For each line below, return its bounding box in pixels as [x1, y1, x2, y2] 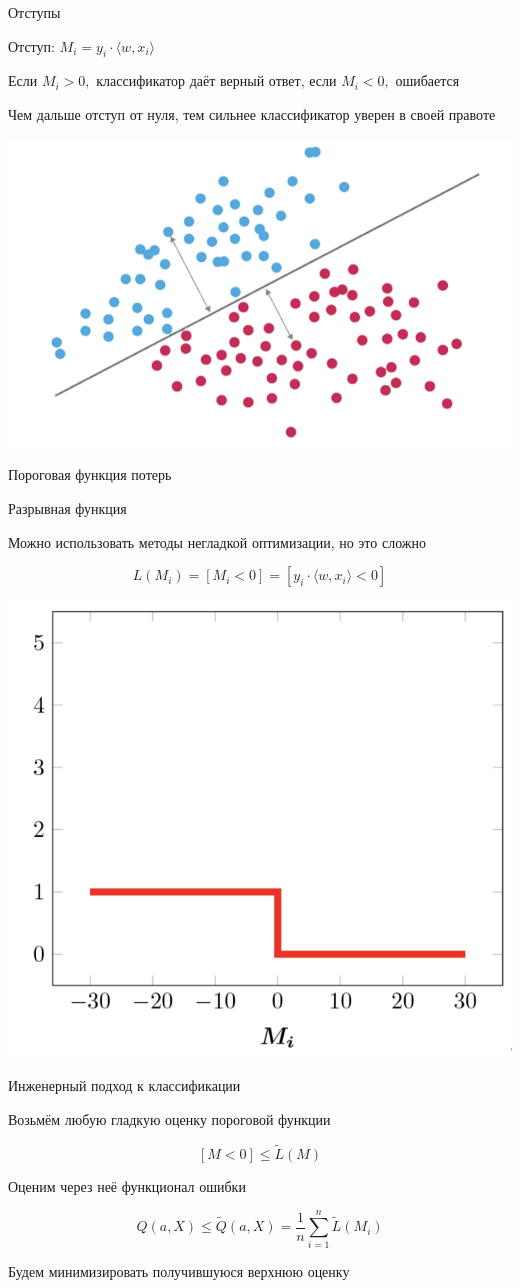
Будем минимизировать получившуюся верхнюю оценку [8, 1261, 350, 1282]
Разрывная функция [8, 497, 127, 518]
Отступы [8, 2, 61, 22]
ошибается [395, 70, 460, 91]
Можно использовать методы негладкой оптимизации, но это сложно [8, 531, 426, 552]
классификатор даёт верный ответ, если [96, 70, 337, 91]
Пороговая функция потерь [8, 464, 172, 485]
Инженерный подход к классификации [8, 1075, 241, 1096]
